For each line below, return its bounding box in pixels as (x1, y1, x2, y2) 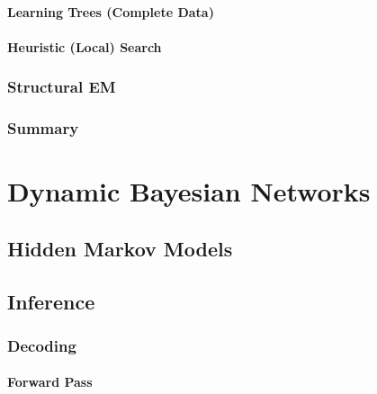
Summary (7, 117, 79, 139)
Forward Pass (7, 372, 93, 391)
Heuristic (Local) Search (7, 37, 162, 56)
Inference (7, 287, 95, 315)
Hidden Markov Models (7, 234, 233, 262)
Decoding (7, 334, 76, 356)
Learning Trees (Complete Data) (7, 2, 214, 21)
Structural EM (7, 76, 116, 98)
